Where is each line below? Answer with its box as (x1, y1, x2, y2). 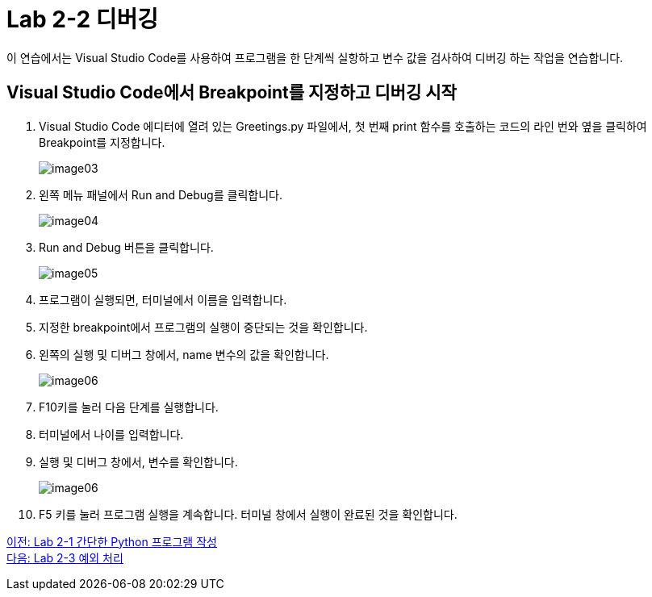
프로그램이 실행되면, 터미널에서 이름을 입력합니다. (39, 292, 287, 307)
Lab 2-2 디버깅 (6, 6, 159, 33)
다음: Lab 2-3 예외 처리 (6, 550, 123, 565)
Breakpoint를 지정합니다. (39, 135, 165, 149)
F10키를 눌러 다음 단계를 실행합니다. (39, 399, 219, 414)
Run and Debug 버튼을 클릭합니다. (39, 240, 214, 254)
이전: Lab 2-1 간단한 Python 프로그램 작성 (6, 534, 217, 549)
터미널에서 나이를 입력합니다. (39, 427, 184, 441)
